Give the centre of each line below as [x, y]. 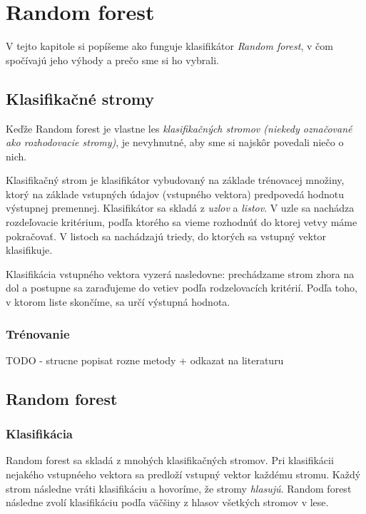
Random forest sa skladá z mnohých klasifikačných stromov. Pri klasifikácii [170, 460]
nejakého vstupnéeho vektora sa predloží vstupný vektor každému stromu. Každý [183, 474]
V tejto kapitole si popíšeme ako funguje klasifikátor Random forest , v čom [169, 46]
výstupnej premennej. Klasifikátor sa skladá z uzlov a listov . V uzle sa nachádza [180, 208]
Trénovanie [38, 333]
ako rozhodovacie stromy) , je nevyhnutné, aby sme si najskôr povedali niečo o [175, 142]
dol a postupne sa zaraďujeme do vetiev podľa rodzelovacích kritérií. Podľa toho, [182, 288]
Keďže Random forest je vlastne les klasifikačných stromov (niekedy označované [179, 128]
